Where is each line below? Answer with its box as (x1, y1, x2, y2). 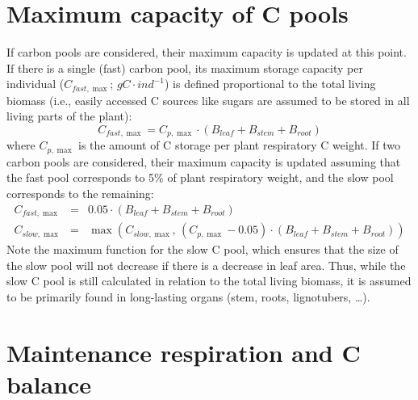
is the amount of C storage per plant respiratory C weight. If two (78, 137, 401, 154)
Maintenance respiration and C (6, 335, 361, 368)
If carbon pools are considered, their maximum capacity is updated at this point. (6, 44, 407, 61)
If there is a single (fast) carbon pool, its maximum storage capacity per (6, 59, 363, 76)
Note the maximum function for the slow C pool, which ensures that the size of (6, 241, 399, 258)
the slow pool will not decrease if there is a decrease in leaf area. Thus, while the (6, 256, 406, 273)
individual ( (6, 75, 65, 92)
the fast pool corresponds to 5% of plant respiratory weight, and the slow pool (6, 169, 394, 186)
